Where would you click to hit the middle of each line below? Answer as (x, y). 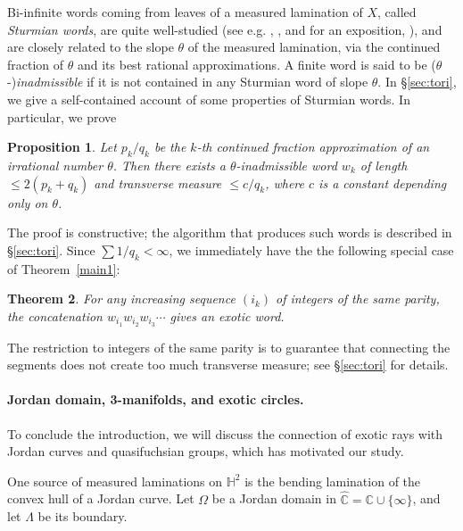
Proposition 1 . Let (62, 147)
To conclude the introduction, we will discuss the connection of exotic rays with (225, 433)
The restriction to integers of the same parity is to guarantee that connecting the (229, 347)
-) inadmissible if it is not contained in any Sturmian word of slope (188, 82)
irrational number (55, 165)
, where (285, 183)
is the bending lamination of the (333, 481)
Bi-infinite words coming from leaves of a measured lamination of (185, 12)
